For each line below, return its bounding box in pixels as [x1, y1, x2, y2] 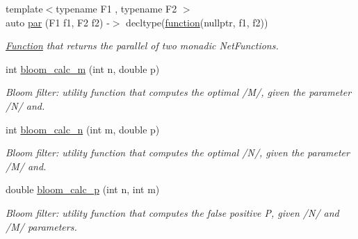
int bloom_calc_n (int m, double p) [6, 122, 160, 136]
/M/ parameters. [6, 219, 77, 233]
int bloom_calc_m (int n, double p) [6, 61, 160, 76]
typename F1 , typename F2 [56, 1, 177, 15]
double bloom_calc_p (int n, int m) [6, 182, 160, 197]
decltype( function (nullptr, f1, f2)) [126, 15, 268, 29]
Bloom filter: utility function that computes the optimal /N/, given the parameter [6, 145, 350, 160]
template [6, 1, 43, 15]
